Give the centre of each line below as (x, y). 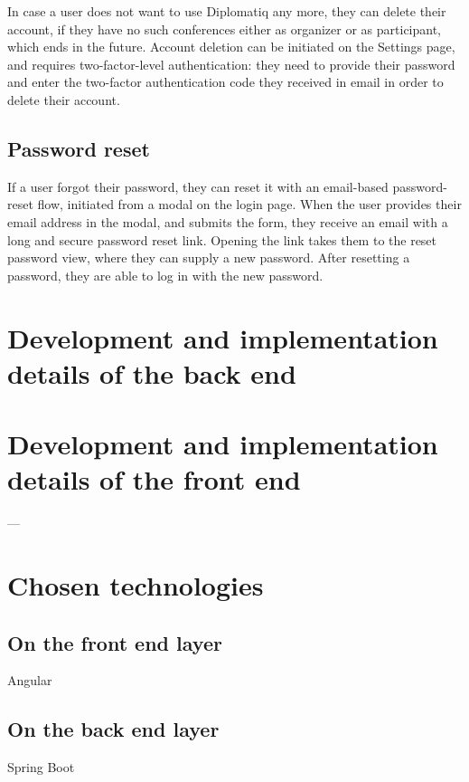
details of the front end (154, 479)
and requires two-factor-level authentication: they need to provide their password (231, 64)
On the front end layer (115, 642)
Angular (30, 680)
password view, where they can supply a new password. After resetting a (209, 257)
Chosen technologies (136, 584)
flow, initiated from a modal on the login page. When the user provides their (249, 204)
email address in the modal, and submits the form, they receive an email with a (228, 221)
